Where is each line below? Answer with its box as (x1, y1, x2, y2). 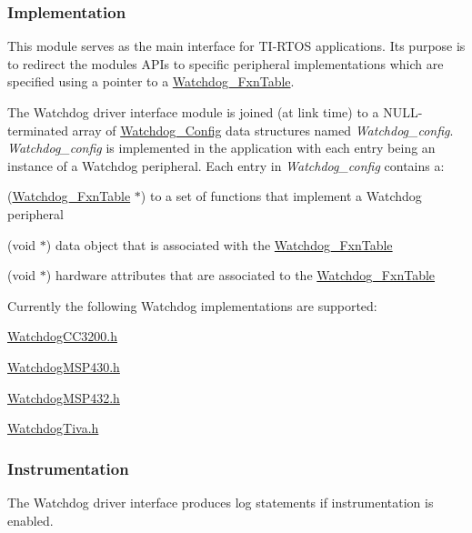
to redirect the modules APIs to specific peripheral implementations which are (7, 54, 444, 73)
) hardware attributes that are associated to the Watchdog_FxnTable (45, 266, 436, 285)
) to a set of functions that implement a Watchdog (140, 186, 422, 206)
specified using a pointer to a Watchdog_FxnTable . (7, 72, 295, 91)
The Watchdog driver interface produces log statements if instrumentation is (7, 492, 434, 511)
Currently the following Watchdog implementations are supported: (7, 296, 377, 315)
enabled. (7, 510, 54, 529)
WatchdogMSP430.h (7, 357, 120, 376)
